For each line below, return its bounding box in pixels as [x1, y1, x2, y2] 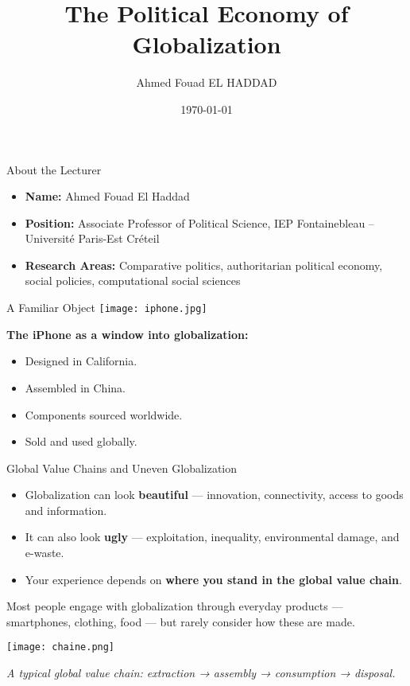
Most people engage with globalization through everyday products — [6, 598, 343, 614]
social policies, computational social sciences [25, 272, 241, 289]
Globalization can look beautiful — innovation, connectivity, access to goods [25, 486, 404, 503]
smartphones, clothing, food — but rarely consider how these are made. [6, 613, 355, 629]
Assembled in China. [25, 379, 126, 396]
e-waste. [25, 544, 64, 561]
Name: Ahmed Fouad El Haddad [25, 188, 190, 205]
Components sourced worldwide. [25, 406, 183, 423]
